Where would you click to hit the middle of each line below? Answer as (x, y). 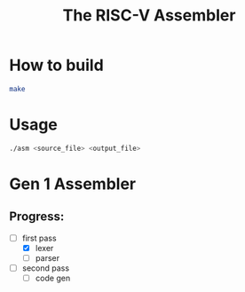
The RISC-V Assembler (149, 16)
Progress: (37, 217)
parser (47, 257)
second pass (45, 268)
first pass (39, 238)
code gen (53, 278)
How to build (56, 65)
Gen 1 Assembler (72, 184)
